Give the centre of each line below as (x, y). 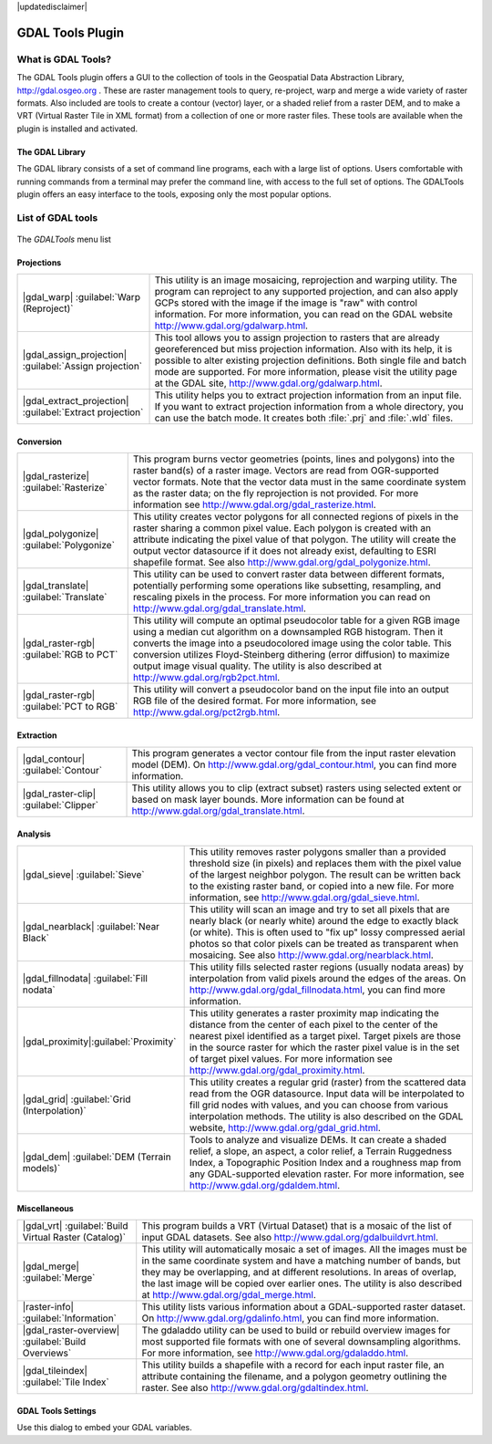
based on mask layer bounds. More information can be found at (268, 799)
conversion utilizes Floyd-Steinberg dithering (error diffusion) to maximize (291, 655)
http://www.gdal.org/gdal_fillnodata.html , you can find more (317, 990)
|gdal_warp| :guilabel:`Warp (82, 297)
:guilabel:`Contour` (62, 770)
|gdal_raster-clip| (59, 794)
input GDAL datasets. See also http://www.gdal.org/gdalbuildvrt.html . (290, 1238)
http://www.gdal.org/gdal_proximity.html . (277, 1070)
